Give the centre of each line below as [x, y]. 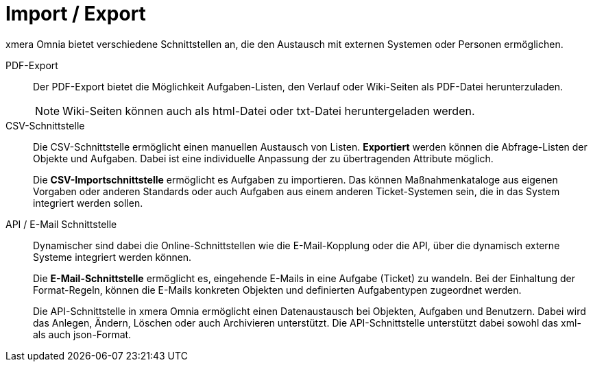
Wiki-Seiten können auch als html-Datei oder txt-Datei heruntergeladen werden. [269, 111]
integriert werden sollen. [88, 203]
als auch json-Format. [82, 334]
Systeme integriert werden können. [112, 257]
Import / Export [76, 14]
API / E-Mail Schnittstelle [61, 224]
